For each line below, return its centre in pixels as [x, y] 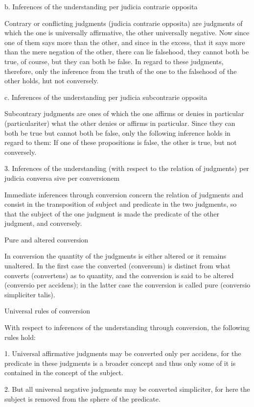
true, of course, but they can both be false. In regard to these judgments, [114, 61]
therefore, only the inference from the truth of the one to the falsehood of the [121, 71]
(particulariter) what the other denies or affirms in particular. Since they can [120, 123]
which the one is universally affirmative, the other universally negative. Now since [127, 33]
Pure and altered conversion [46, 239]
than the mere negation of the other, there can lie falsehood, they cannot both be [127, 52]
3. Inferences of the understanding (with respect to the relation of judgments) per [127, 168]
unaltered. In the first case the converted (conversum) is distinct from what [117, 266]
